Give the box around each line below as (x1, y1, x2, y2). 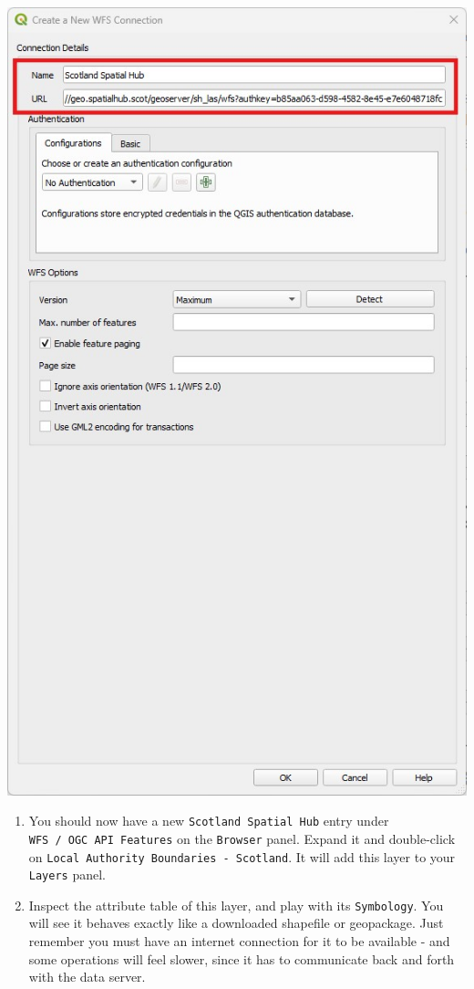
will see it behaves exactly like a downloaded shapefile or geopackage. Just (28, 913, 444, 932)
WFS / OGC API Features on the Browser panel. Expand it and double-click (28, 828, 456, 848)
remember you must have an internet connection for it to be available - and (28, 932, 450, 951)
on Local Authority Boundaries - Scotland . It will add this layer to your (28, 847, 456, 866)
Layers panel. (28, 865, 106, 884)
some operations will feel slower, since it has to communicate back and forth (28, 949, 455, 968)
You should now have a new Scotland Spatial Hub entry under (28, 811, 389, 830)
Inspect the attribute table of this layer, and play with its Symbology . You (28, 895, 444, 914)
